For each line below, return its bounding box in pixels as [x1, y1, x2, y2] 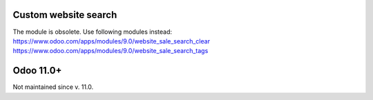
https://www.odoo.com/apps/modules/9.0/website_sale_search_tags [12, 47, 209, 55]
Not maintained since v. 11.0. [12, 83, 94, 91]
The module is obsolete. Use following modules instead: [12, 28, 173, 36]
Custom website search [12, 9, 117, 21]
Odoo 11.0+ [12, 65, 62, 77]
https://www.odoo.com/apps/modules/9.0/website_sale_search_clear [12, 37, 211, 45]
